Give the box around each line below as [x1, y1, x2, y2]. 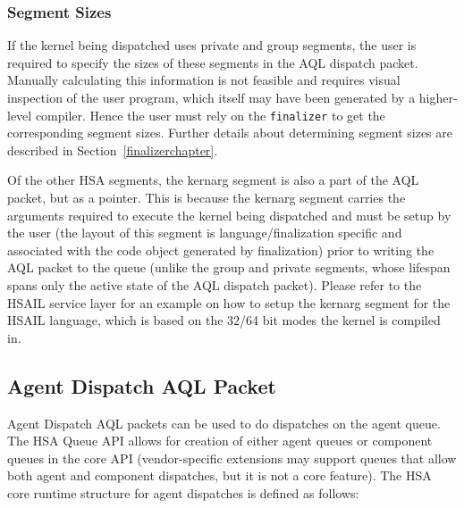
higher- [418, 88, 458, 106]
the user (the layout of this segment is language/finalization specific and [7, 223, 402, 242]
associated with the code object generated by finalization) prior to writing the [7, 240, 434, 259]
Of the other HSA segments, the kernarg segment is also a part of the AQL [7, 171, 419, 189]
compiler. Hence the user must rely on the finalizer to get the [35, 105, 385, 124]
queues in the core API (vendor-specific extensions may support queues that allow [7, 448, 457, 467]
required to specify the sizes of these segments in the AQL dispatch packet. [7, 53, 418, 71]
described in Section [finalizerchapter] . [7, 140, 218, 159]
